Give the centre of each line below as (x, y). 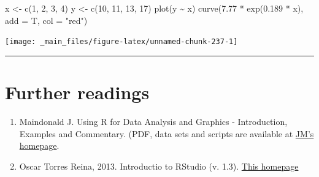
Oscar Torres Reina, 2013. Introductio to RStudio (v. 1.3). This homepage (159, 166)
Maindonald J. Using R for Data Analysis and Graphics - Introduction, (153, 121)
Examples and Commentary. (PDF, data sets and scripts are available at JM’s (167, 133)
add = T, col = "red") (46, 20)
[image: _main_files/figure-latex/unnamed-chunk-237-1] (121, 42)
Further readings (77, 92)
